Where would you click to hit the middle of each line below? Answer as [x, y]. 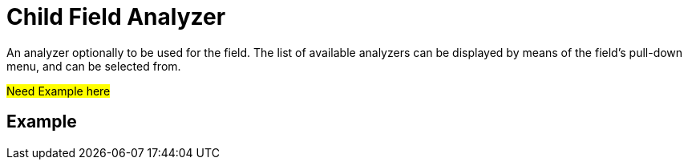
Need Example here [59, 91]
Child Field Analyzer [116, 17]
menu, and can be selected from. [94, 66]
